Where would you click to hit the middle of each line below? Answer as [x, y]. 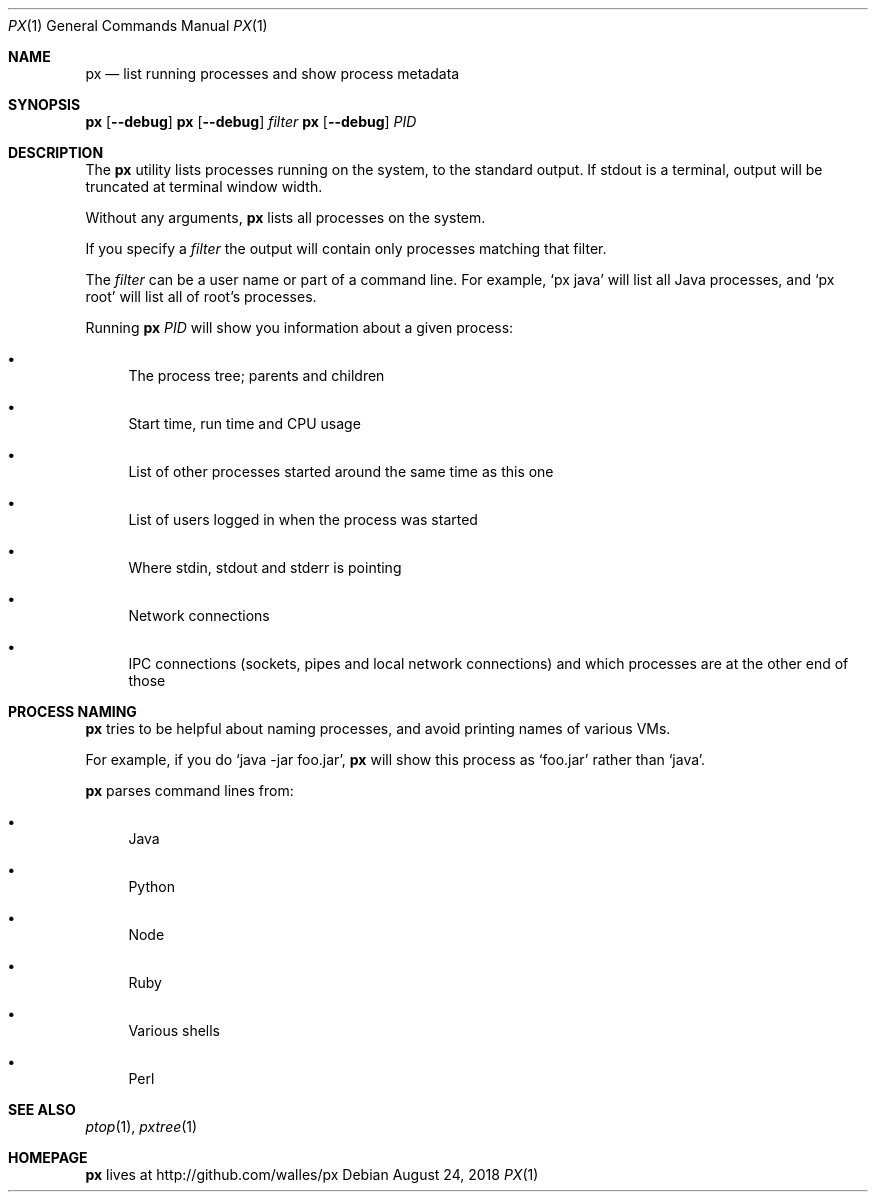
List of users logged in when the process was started [303, 519]
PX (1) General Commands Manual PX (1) [138, 25]
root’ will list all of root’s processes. [201, 296]
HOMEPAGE [48, 1157]
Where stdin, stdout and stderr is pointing [265, 567]
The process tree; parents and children [256, 375]
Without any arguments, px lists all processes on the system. [285, 217]
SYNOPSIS [44, 104]
